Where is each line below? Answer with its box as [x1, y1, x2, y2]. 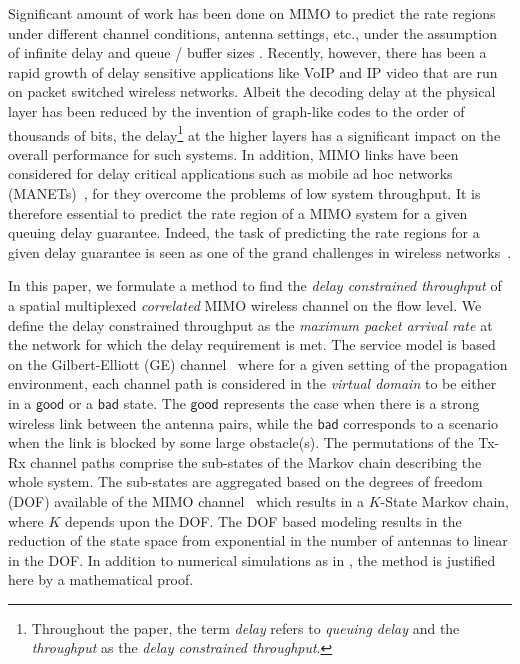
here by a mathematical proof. [8, 569, 194, 590]
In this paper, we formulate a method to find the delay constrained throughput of [8, 275, 502, 296]
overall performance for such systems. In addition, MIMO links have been [8, 143, 459, 164]
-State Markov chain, [380, 490, 509, 511]
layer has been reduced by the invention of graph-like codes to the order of [8, 100, 465, 121]
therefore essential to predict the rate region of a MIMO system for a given [8, 202, 468, 223]
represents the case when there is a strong [223, 392, 480, 413]
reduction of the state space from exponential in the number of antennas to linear [8, 530, 508, 551]
